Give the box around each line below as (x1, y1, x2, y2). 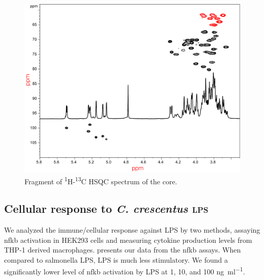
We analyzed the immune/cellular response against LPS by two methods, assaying (4, 225, 260, 235)
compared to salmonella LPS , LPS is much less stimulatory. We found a (4, 254, 228, 265)
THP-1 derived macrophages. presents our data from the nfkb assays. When (4, 244, 241, 255)
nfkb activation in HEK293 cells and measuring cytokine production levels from (4, 234, 252, 245)
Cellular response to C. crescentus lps (4, 201, 209, 216)
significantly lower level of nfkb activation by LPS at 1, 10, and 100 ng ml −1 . (4, 265, 245, 277)
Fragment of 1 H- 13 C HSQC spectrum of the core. (24, 174, 178, 186)
